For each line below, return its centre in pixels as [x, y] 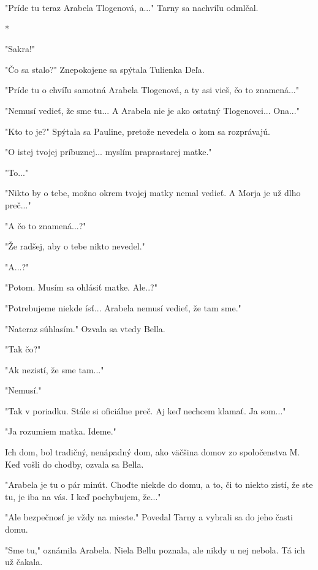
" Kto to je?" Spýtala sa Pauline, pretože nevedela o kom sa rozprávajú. [138, 131]
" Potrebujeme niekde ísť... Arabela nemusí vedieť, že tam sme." [123, 307]
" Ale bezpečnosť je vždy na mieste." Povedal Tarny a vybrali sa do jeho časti [149, 517]
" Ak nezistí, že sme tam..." [55, 369]
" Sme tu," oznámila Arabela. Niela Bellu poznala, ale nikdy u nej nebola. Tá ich [155, 549]
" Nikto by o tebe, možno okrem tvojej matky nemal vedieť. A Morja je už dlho [153, 193]
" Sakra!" [20, 49]
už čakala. [24, 562]
